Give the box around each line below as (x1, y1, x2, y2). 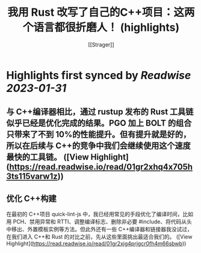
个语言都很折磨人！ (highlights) (23, 21, 179, 34)
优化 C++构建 (6, 193, 57, 203)
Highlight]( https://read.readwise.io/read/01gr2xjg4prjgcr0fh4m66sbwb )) (6, 240, 187, 248)
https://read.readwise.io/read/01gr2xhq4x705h (8, 162, 193, 172)
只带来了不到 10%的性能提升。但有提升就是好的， (6, 129, 191, 139)
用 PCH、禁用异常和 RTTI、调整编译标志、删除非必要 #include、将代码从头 (6, 218, 193, 225)
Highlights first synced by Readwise (6, 68, 191, 82)
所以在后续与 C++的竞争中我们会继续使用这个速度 (6, 141, 191, 151)
